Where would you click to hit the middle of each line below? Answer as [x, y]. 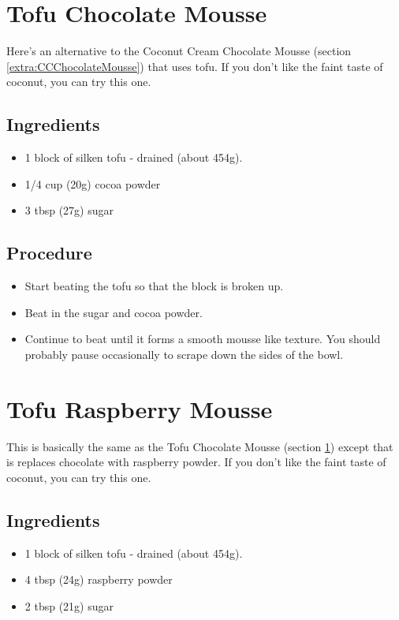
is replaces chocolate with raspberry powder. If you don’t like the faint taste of [196, 462]
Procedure [49, 253]
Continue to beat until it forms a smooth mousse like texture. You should [203, 339]
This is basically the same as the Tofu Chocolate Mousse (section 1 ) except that [200, 446]
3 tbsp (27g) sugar [69, 210]
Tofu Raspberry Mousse [140, 408]
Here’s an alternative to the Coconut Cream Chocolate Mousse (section [179, 51]
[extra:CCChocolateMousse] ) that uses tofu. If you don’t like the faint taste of [195, 66]
